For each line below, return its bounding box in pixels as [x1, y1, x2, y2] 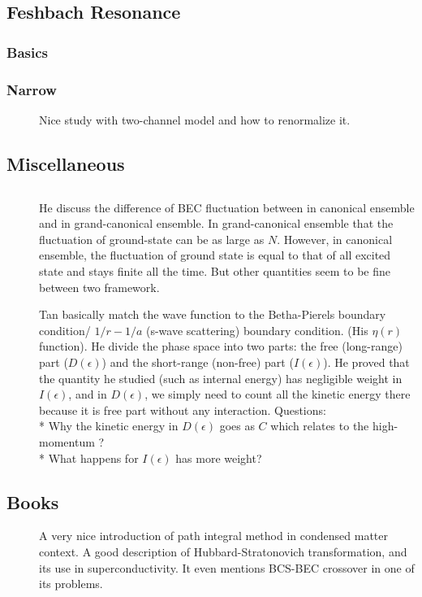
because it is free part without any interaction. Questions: [39, 401, 326, 418]
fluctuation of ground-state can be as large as [39, 230, 265, 247]
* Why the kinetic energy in [39, 417, 179, 434]
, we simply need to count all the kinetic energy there [144, 386, 411, 403]
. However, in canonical [277, 230, 393, 247]
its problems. [39, 575, 103, 592]
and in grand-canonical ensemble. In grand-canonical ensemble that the [39, 215, 394, 232]
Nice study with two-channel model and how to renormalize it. [39, 111, 351, 128]
